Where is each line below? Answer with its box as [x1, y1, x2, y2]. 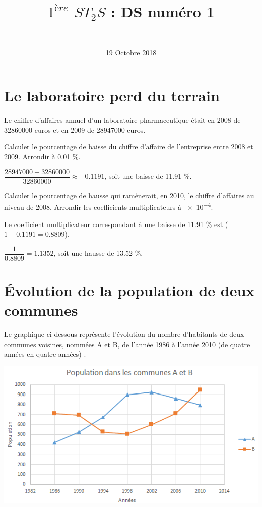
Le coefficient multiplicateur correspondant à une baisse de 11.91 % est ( [4, 218, 228, 229]
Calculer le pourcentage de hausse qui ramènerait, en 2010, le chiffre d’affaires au [4, 190, 254, 200]
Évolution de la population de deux [4, 279, 255, 300]
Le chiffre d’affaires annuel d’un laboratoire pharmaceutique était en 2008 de [4, 115, 241, 125]
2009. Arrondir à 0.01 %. [4, 151, 81, 162]
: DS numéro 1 [111, 1, 215, 22]
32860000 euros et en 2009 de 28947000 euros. [4, 124, 146, 135]
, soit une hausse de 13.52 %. [53, 248, 143, 258]
